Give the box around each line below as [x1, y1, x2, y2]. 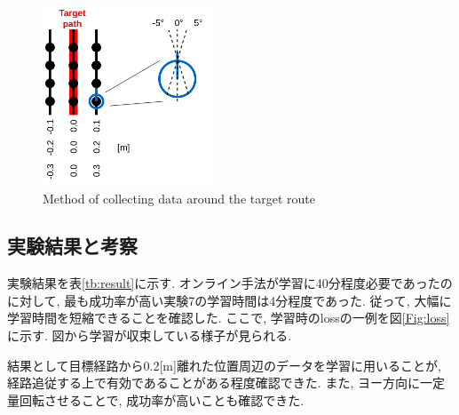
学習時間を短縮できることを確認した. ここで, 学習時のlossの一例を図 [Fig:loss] [7, 308, 450, 327]
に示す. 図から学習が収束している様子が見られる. [7, 326, 292, 345]
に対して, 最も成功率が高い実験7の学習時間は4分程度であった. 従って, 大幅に [7, 291, 452, 309]
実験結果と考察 [7, 232, 138, 259]
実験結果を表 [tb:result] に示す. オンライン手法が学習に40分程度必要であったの [7, 274, 453, 292]
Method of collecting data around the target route [43, 188, 315, 207]
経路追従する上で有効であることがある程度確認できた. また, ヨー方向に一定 [7, 373, 445, 392]
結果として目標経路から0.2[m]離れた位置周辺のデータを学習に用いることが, [7, 355, 441, 374]
